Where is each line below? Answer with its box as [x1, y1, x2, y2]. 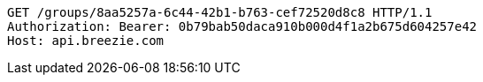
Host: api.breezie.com [7, 34, 165, 48]
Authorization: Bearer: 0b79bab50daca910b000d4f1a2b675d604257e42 [7, 19, 478, 34]
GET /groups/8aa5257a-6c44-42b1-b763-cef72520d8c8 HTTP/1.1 [7, 5, 433, 19]
